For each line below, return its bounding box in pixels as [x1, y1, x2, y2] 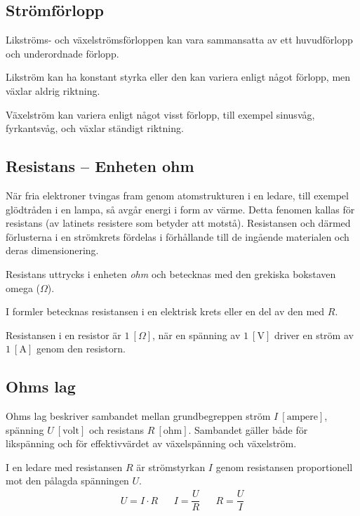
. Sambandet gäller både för [188, 422, 308, 437]
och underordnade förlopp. [6, 46, 119, 60]
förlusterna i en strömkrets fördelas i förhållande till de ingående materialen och [6, 229, 349, 244]
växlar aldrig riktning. [6, 83, 100, 98]
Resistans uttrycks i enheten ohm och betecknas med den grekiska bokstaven [6, 266, 336, 281]
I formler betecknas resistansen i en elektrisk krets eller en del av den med [6, 304, 325, 319]
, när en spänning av [152, 327, 241, 342]
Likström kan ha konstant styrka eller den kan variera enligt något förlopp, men [6, 70, 351, 84]
